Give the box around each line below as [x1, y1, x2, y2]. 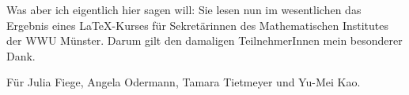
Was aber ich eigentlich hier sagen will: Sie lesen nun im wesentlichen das [6, 2, 362, 17]
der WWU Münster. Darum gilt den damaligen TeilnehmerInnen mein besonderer [6, 32, 403, 49]
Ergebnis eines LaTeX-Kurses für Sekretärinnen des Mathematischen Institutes [6, 16, 389, 33]
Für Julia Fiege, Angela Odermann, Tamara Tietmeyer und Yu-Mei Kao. [6, 74, 361, 90]
